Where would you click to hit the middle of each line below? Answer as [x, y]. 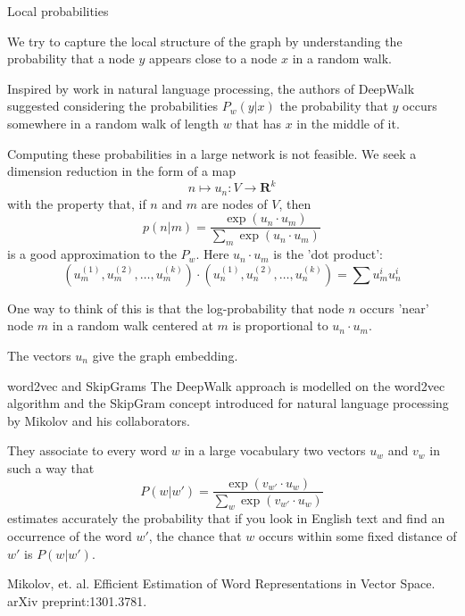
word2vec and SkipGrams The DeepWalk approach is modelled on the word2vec [226, 385]
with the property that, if [77, 203]
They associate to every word [87, 450]
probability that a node [71, 58]
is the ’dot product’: [328, 254]
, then [295, 203]
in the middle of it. [348, 123]
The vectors [39, 355]
